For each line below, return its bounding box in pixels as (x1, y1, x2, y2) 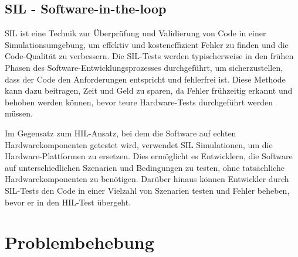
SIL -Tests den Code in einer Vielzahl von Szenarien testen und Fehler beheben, (5, 184, 290, 196)
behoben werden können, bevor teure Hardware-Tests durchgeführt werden (5, 95, 273, 108)
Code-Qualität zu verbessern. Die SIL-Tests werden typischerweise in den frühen (5, 50, 294, 62)
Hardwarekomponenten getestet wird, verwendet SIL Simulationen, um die (5, 138, 273, 150)
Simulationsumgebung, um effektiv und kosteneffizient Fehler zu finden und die (5, 38, 289, 50)
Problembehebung (5, 230, 154, 254)
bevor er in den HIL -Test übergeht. (5, 196, 131, 208)
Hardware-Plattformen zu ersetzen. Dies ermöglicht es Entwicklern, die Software (5, 150, 293, 162)
